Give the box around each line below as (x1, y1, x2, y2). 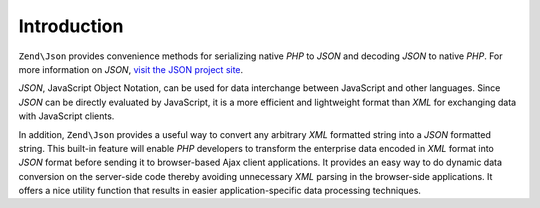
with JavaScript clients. (18, 110, 115, 122)
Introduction (18, 15, 124, 37)
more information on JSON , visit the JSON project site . (18, 63, 244, 75)
